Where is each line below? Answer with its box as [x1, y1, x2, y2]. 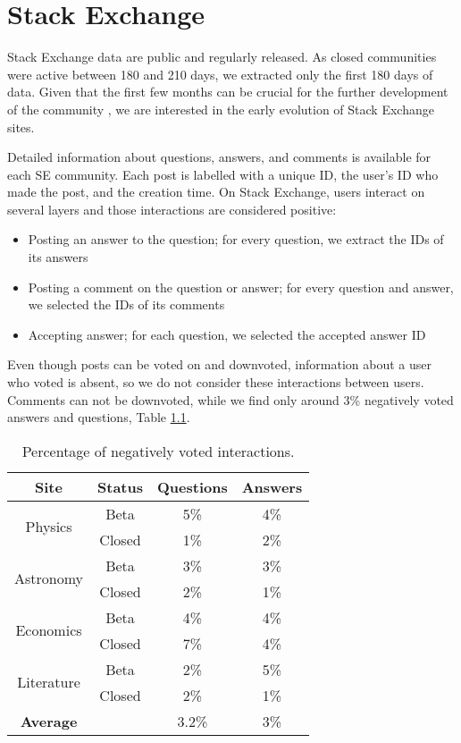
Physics [25, 516, 72, 537]
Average [20, 710, 78, 731]
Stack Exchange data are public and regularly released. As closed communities [7, 47, 437, 66]
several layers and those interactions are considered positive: [7, 199, 337, 218]
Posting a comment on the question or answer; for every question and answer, [28, 277, 454, 296]
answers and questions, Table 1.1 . [7, 408, 190, 426]
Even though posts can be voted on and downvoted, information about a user [7, 355, 432, 374]
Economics [15, 620, 82, 641]
